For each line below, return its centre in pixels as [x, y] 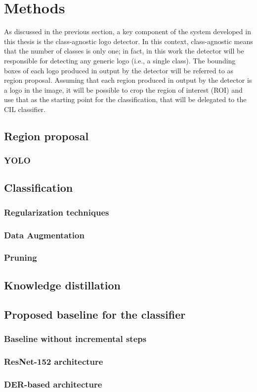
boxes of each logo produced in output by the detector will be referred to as [119, 70]
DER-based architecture [53, 384]
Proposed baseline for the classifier [95, 314]
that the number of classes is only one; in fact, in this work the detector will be [124, 51]
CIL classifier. [25, 109]
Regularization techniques [57, 212]
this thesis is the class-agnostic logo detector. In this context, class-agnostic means [128, 41]
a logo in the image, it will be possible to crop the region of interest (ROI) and [123, 89]
